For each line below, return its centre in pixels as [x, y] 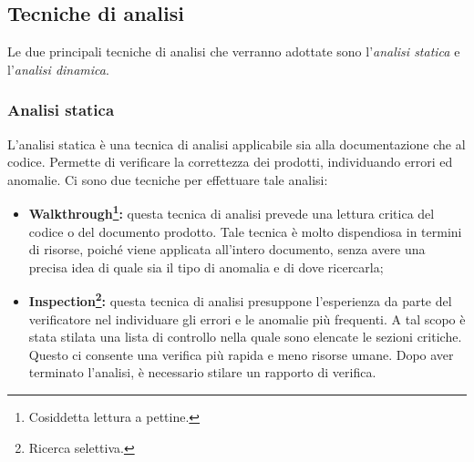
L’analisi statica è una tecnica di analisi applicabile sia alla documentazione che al [237, 144]
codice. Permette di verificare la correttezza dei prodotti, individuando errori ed [230, 162]
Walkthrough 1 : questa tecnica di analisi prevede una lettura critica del [232, 212]
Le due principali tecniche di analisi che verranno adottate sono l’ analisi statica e [234, 51]
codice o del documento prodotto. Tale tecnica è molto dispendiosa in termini [245, 231]
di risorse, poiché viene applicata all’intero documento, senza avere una [227, 249]
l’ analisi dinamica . [58, 69]
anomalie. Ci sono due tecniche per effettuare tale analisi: [168, 179]
